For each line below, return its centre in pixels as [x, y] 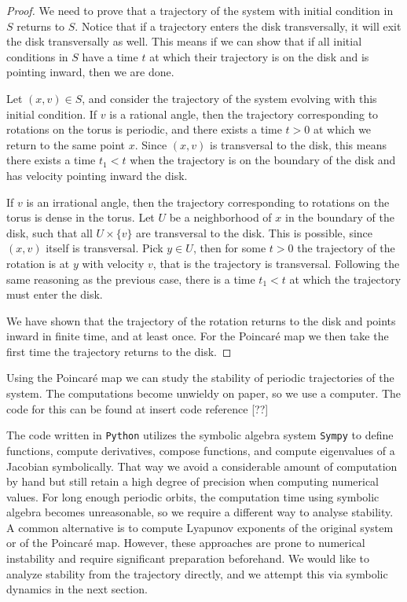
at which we [342, 129]
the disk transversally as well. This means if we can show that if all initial [184, 41]
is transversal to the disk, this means [298, 144]
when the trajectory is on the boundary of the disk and [263, 160]
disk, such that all [49, 232]
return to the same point [66, 144]
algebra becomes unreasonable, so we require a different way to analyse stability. [200, 512]
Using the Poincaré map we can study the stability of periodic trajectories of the [200, 378]
